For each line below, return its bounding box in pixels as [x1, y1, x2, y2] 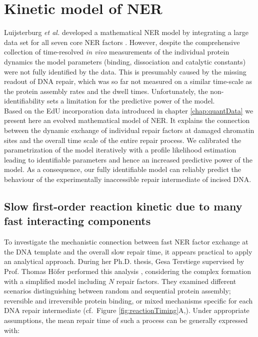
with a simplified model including [4, 275, 106, 286]
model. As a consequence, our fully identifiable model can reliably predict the [4, 164, 241, 174]
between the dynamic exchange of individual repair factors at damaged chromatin [4, 125, 254, 135]
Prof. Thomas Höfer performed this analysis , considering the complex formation [4, 266, 251, 276]
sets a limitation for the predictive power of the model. [46, 95, 215, 106]
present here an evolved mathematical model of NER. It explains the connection [4, 115, 250, 125]
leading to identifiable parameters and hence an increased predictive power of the [4, 154, 252, 164]
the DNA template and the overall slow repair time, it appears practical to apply [4, 246, 252, 256]
